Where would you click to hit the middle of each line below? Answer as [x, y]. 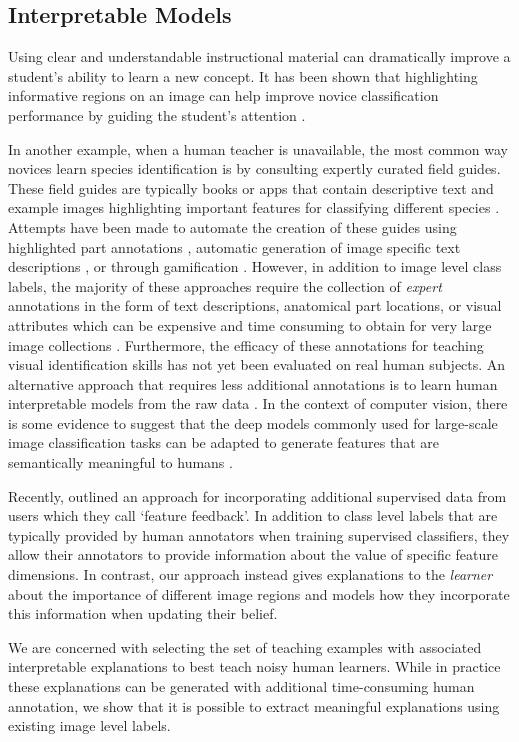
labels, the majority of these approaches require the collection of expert [225, 285]
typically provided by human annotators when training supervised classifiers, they [259, 534]
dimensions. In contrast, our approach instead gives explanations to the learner [250, 574]
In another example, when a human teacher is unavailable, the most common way [258, 148]
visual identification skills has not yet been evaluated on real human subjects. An [257, 364]
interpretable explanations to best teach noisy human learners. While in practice [254, 666]
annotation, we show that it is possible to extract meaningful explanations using [254, 705]
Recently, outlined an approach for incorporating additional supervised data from [257, 495]
